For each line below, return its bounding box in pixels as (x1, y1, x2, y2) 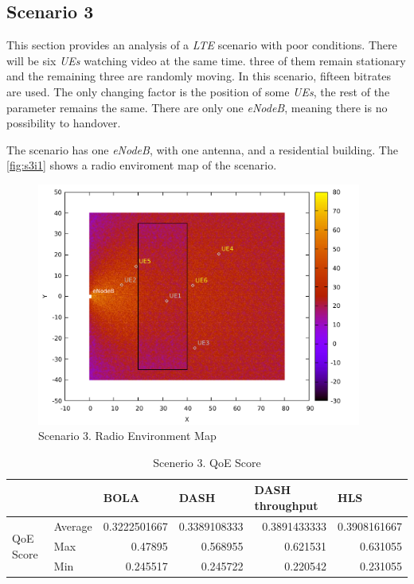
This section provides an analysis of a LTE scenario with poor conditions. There (6, 37, 397, 53)
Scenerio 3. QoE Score (153, 454, 261, 470)
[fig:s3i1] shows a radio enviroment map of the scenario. (6, 157, 277, 173)
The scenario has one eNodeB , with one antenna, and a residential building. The (6, 141, 398, 158)
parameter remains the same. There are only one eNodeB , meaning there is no (6, 99, 388, 115)
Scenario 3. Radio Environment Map (38, 427, 217, 444)
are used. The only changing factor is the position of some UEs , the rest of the (6, 83, 390, 99)
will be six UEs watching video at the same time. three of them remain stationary (6, 52, 406, 68)
